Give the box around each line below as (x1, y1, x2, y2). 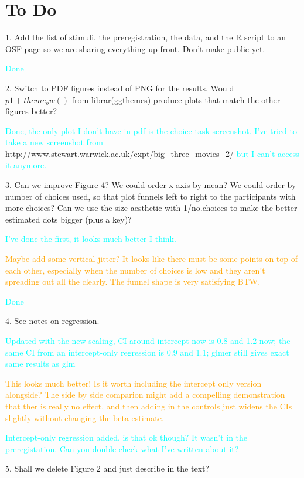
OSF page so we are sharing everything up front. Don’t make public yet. (5, 42, 265, 54)
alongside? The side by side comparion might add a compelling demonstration (5, 388, 285, 401)
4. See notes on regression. (5, 315, 100, 327)
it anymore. (5, 159, 47, 171)
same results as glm (5, 357, 76, 370)
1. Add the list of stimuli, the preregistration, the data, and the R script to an (5, 31, 286, 43)
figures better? (5, 105, 57, 117)
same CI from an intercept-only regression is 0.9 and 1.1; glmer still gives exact (5, 346, 289, 358)
